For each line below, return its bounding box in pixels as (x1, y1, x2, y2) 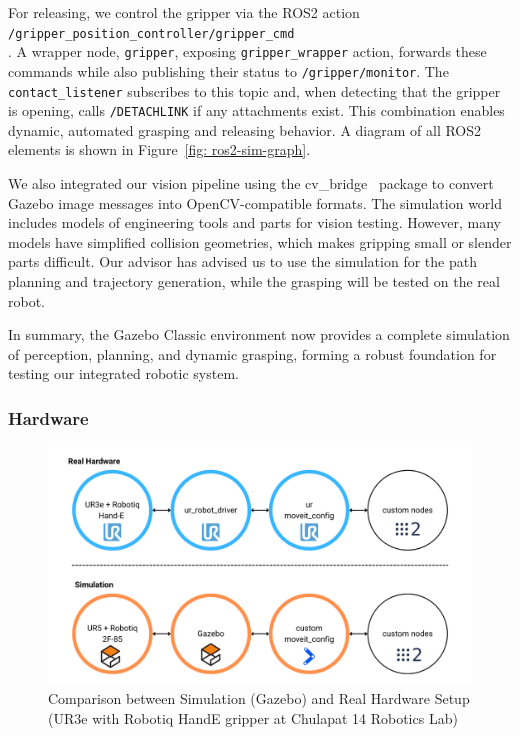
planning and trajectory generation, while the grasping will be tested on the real (8, 271, 500, 292)
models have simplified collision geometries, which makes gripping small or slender (8, 231, 512, 252)
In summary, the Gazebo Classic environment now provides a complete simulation (8, 324, 510, 345)
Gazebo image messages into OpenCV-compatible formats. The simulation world (8, 192, 503, 213)
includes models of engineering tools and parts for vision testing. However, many (8, 212, 501, 233)
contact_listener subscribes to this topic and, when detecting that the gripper (8, 80, 501, 101)
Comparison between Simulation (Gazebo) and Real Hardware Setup (48, 688, 470, 709)
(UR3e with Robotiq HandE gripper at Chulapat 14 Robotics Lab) (48, 707, 458, 728)
